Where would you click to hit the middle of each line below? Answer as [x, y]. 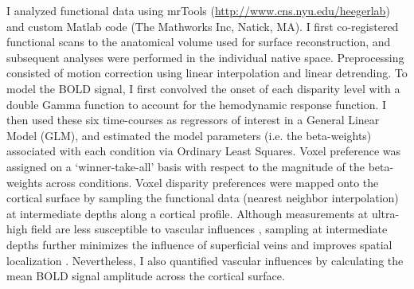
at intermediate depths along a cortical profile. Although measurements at [187, 213]
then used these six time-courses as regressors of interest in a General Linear [193, 120]
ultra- [385, 213]
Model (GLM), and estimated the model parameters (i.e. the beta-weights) [189, 135]
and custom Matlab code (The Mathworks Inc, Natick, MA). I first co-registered [203, 26]
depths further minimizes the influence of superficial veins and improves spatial [199, 244]
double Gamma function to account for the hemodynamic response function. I [197, 104]
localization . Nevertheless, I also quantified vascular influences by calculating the [205, 260]
